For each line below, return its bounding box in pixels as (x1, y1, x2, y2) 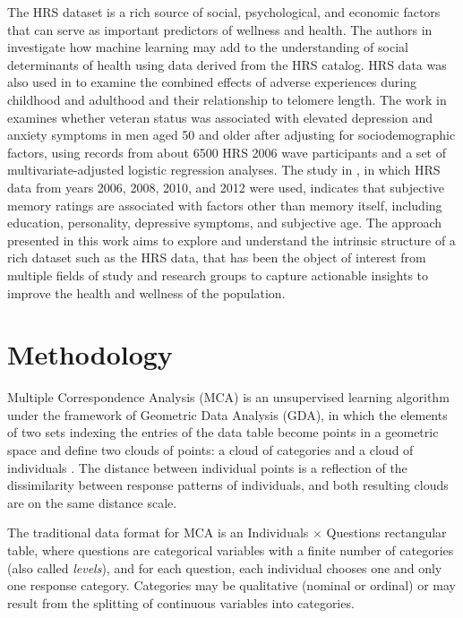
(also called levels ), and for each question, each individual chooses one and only (7, 558, 442, 577)
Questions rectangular (326, 523, 447, 542)
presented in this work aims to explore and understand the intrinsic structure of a (7, 230, 456, 249)
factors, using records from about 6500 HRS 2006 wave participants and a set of (7, 142, 446, 161)
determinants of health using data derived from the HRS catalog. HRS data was (7, 55, 447, 73)
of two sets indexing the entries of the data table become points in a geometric (7, 423, 439, 442)
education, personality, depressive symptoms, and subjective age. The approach (7, 213, 442, 232)
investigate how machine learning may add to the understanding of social (7, 38, 408, 56)
